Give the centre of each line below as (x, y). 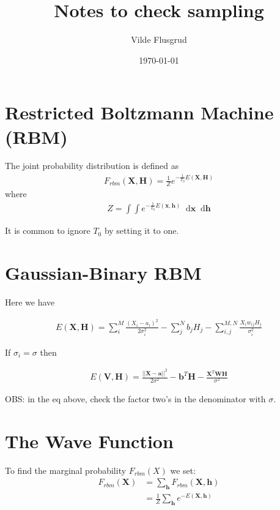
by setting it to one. (142, 231)
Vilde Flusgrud (159, 39)
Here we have (30, 302)
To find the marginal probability (66, 470)
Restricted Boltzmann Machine (139, 112)
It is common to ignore (48, 231)
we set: (183, 470)
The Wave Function (89, 441)
